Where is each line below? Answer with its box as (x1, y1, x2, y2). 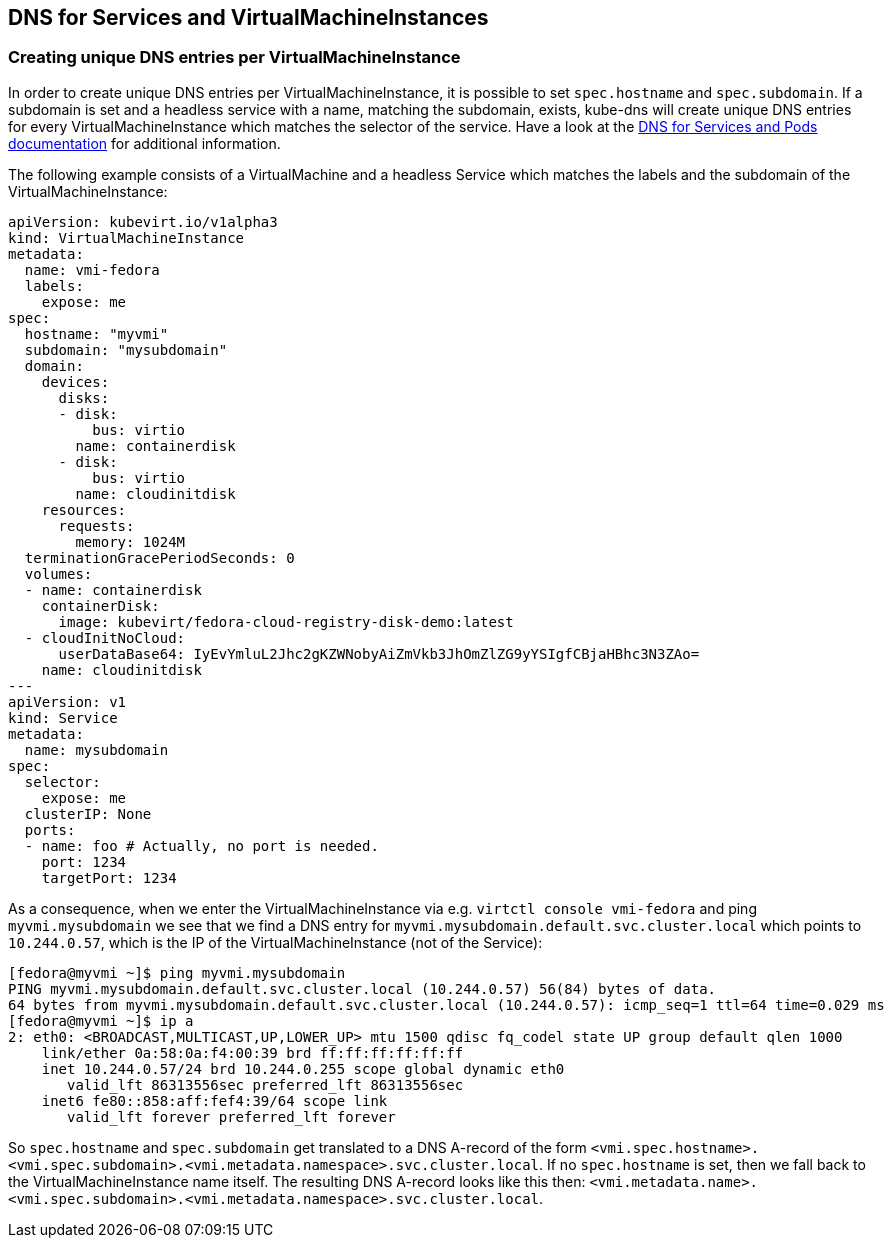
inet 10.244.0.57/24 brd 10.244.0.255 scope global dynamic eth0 (41, 1060, 565, 1077)
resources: (41, 501, 127, 518)
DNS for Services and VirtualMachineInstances (8, 5, 489, 30)
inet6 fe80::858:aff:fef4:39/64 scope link (41, 1092, 388, 1109)
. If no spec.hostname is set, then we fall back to (539, 1155, 866, 1173)
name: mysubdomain (24, 741, 169, 758)
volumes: (24, 565, 93, 582)
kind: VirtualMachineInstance (8, 229, 245, 246)
